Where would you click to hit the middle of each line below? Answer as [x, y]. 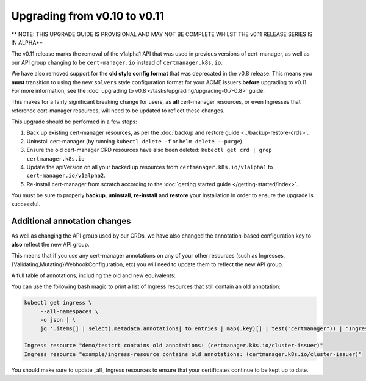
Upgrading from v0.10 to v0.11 [88, 16]
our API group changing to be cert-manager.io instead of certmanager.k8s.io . [117, 62]
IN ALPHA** [27, 42]
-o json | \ [58, 320]
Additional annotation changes [71, 221]
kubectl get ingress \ [58, 303]
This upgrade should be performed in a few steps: [74, 122]
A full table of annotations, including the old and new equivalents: [94, 275]
